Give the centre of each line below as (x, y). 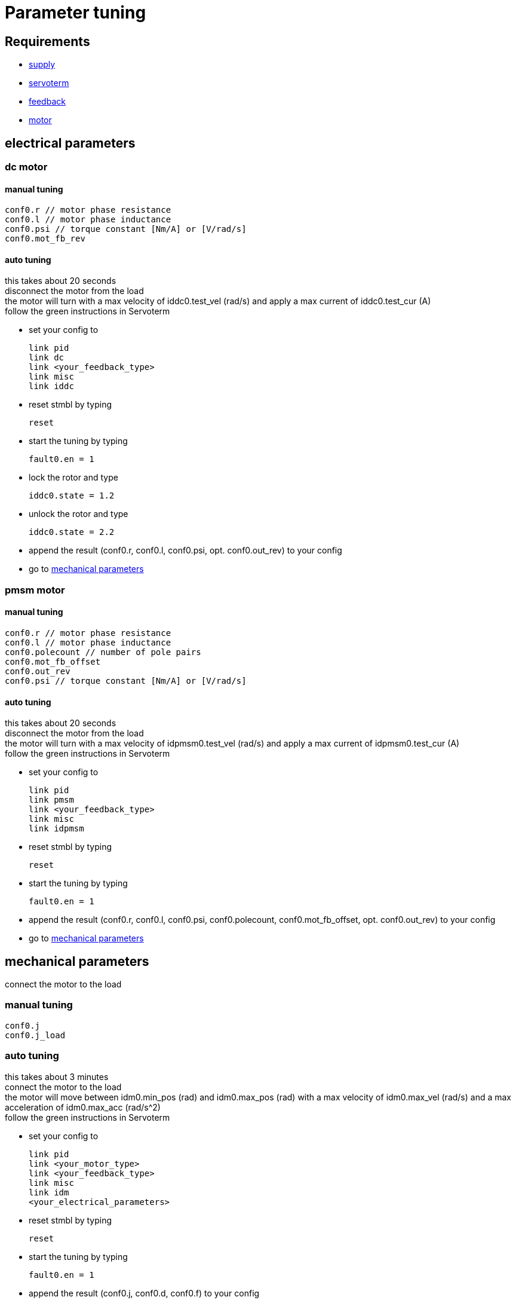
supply (42, 65)
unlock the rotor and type (79, 514)
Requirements (47, 41)
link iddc (51, 386)
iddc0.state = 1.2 (72, 496)
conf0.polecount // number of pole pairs (103, 652)
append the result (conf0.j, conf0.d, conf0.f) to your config (144, 1293)
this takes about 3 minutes (57, 1076)
